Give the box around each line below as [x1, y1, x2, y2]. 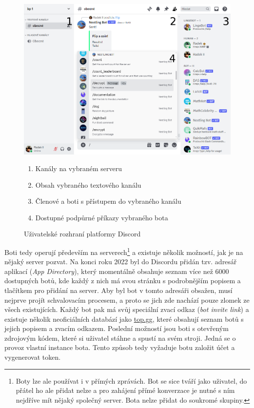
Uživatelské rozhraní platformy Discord [24, 229, 141, 239]
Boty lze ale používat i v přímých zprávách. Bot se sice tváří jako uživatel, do [16, 375, 247, 386]
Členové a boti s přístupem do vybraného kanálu [35, 196, 181, 206]
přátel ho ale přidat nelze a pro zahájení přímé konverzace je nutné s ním [16, 385, 235, 395]
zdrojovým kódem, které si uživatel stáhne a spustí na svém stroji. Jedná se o [4, 332, 236, 343]
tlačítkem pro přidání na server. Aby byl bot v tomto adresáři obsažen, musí [4, 285, 233, 295]
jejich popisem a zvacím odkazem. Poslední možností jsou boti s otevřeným [4, 323, 229, 333]
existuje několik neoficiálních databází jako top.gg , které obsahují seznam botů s [4, 313, 244, 324]
